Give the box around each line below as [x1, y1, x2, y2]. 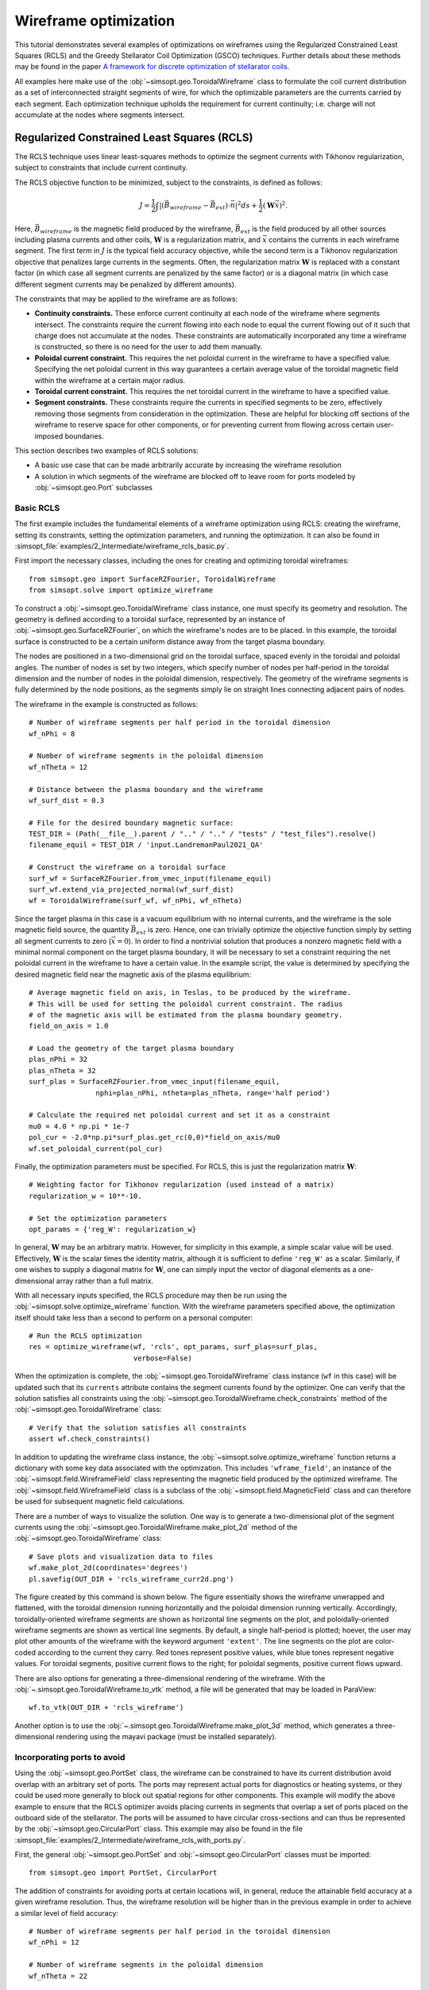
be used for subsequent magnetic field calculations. [14, 1496, 185, 1506]
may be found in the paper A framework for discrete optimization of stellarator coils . [14, 62, 290, 72]
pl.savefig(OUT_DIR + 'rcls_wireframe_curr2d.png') [29, 1574, 234, 1583]
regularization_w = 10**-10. [29, 1191, 142, 1200]
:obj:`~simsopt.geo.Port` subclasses [34, 482, 153, 493]
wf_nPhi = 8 [29, 729, 75, 738]
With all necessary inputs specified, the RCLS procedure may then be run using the [14, 1290, 288, 1300]
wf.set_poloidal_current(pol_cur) [29, 1144, 163, 1153]
